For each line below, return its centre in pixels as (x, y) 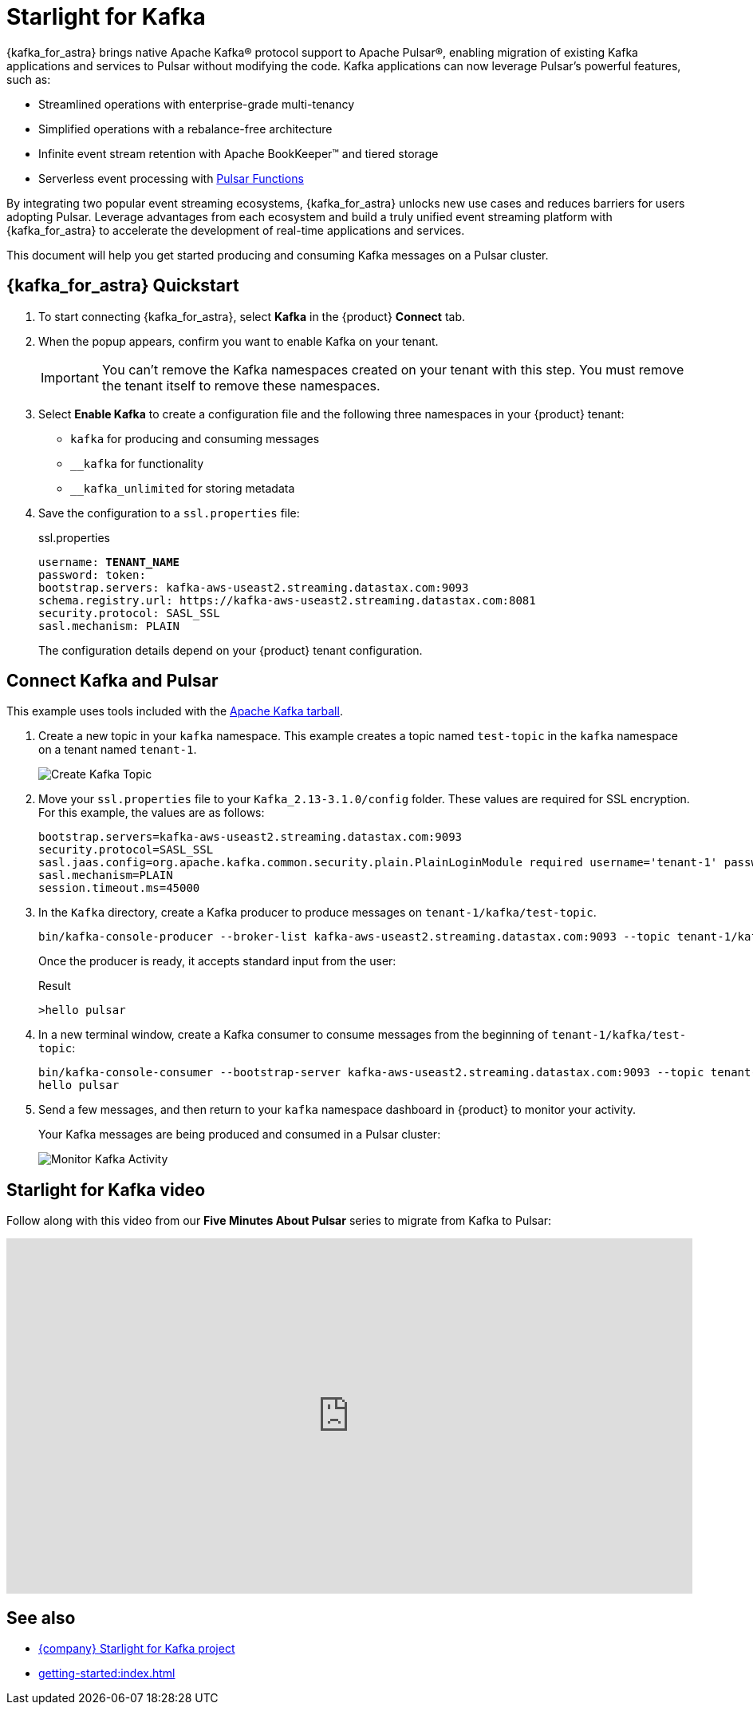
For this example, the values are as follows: (152, 813)
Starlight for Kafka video (106, 1190)
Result (55, 986)
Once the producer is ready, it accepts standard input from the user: (217, 961)
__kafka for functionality (137, 463)
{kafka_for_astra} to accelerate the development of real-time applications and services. (236, 230)
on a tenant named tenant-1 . (118, 750)
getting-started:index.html (107, 1673)
